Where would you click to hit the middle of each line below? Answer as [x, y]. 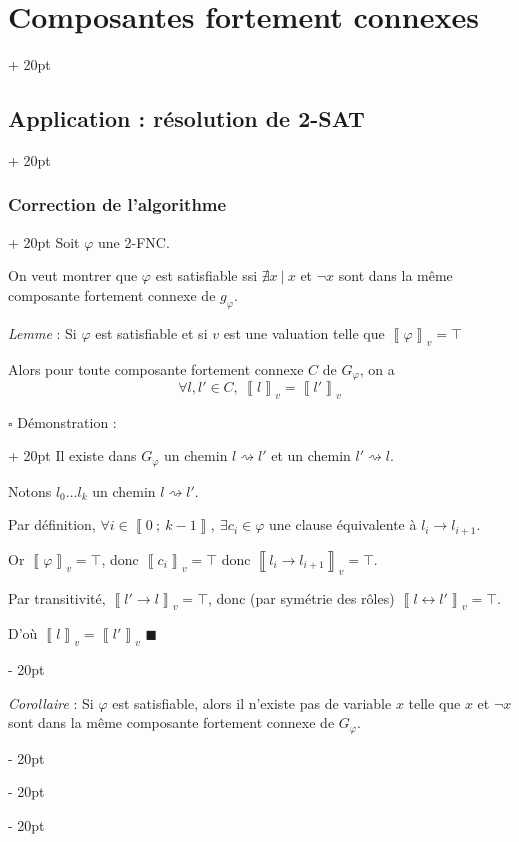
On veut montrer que [73, 275]
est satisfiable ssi [206, 275]
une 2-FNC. [134, 241]
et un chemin [311, 455]
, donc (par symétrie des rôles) [301, 597]
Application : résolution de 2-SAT [186, 118]
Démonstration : [67, 421]
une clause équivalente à [343, 524]
